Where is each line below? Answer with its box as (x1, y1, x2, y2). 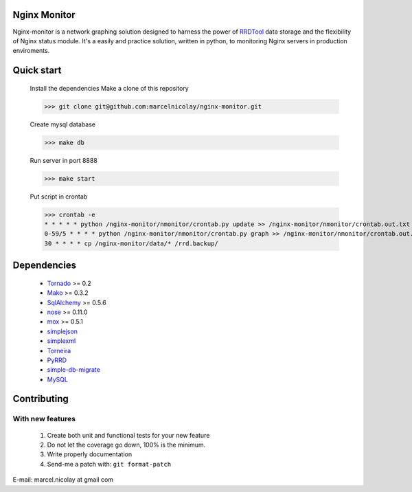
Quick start (12, 65, 62, 76)
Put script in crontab (30, 192, 88, 201)
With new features (12, 414, 76, 424)
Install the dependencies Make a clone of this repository (30, 84, 189, 92)
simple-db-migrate (47, 366, 101, 374)
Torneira (47, 346, 71, 355)
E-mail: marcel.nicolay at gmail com (12, 476, 113, 484)
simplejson (47, 327, 78, 335)
